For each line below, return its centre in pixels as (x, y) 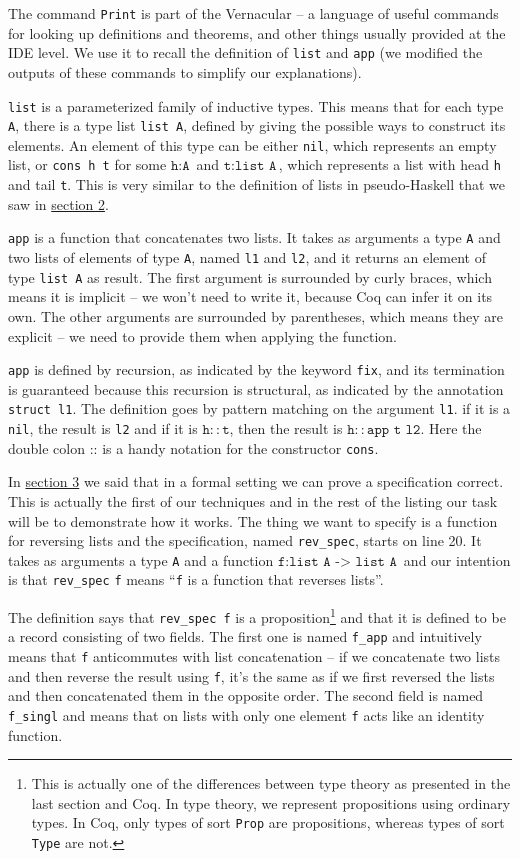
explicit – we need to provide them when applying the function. (202, 335)
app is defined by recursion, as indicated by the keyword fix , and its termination (256, 369)
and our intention (457, 559)
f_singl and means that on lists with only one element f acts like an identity (246, 714)
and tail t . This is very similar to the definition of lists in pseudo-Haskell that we (257, 184)
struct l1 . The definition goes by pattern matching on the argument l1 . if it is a (259, 408)
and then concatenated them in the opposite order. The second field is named (246, 695)
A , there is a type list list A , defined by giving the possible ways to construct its (257, 125)
